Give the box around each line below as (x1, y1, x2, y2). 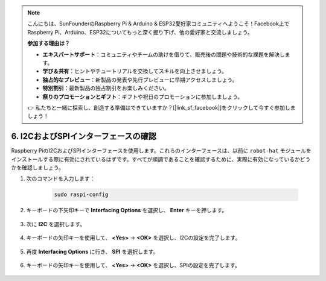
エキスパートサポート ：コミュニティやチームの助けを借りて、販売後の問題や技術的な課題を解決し (42, 51, 285, 58)
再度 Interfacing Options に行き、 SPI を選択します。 (26, 248, 159, 255)
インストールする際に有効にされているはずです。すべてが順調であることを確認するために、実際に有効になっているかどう (11, 156, 311, 163)
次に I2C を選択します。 (26, 220, 86, 227)
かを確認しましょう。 (11, 163, 65, 171)
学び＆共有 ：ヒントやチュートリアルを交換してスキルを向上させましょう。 (42, 68, 228, 75)
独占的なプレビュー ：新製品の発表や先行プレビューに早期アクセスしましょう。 (42, 76, 238, 83)
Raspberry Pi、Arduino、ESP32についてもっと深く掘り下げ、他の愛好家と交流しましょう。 (27, 28, 253, 36)
